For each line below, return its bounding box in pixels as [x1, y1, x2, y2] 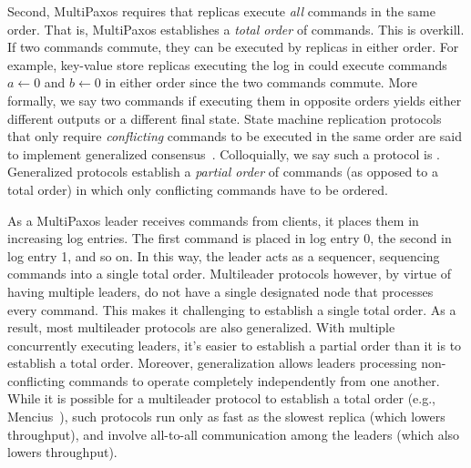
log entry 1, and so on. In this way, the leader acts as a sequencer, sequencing [7, 246, 440, 265]
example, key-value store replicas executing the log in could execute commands [7, 55, 447, 74]
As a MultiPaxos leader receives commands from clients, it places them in [7, 210, 419, 229]
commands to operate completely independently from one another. [68, 371, 440, 390]
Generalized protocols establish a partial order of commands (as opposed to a [7, 162, 438, 181]
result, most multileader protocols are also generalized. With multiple [7, 318, 395, 337]
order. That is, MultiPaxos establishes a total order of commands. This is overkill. [7, 19, 465, 38]
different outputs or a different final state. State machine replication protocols [7, 108, 442, 127]
